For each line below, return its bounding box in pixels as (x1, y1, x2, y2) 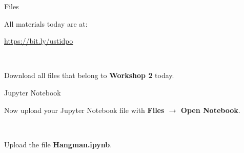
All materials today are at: (4, 18, 88, 29)
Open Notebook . (180, 104, 240, 115)
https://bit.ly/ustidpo (4, 35, 73, 46)
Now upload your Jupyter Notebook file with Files (4, 104, 165, 115)
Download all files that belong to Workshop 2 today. (4, 70, 174, 81)
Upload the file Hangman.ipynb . (4, 139, 112, 149)
